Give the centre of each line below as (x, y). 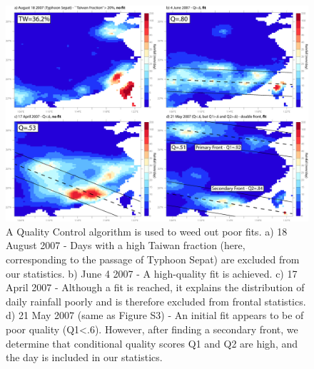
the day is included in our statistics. (84, 357)
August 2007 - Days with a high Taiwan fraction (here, (126, 245)
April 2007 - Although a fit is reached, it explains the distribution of (155, 287)
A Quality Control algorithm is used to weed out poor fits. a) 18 (147, 231)
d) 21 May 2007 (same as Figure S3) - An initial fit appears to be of (155, 315)
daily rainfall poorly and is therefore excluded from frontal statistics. (156, 301)
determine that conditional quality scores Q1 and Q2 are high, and (152, 343)
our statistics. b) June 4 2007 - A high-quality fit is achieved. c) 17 (152, 273)
